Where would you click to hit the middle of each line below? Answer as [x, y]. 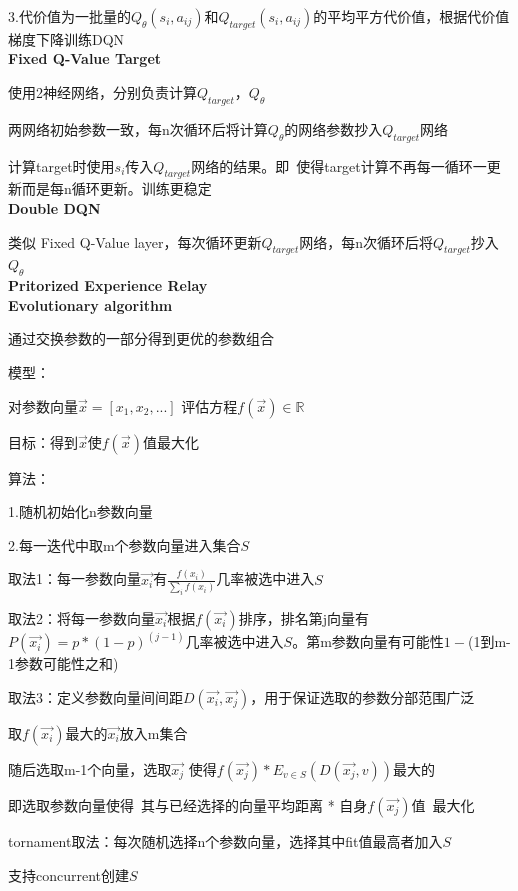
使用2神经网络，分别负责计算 [102, 91]
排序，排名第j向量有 [304, 617]
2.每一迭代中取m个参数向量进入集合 [124, 544]
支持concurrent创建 [69, 874]
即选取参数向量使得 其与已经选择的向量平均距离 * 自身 [188, 804]
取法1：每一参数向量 [74, 578]
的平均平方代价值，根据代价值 [411, 16]
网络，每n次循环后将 [366, 241]
